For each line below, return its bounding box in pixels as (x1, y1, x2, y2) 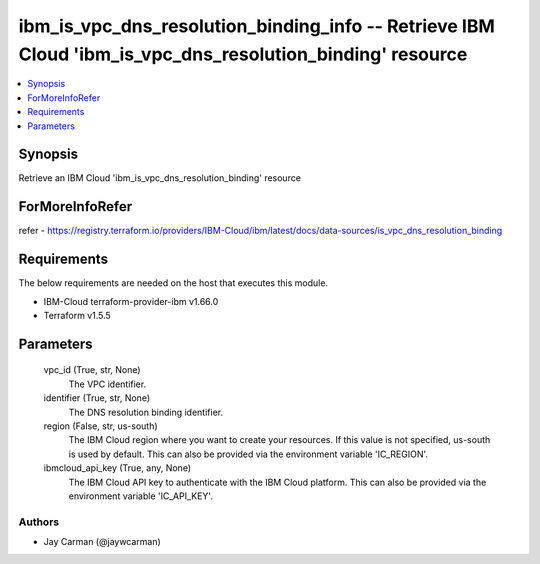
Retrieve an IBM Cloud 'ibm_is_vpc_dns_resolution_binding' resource (18, 172, 302, 184)
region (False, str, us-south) (43, 420, 159, 432)
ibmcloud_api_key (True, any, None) (43, 462, 192, 474)
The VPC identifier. (68, 378, 147, 390)
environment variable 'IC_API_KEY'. (68, 490, 214, 502)
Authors (18, 515, 60, 529)
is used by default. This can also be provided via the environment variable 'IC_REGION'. (68, 448, 429, 460)
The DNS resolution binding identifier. (68, 406, 224, 418)
